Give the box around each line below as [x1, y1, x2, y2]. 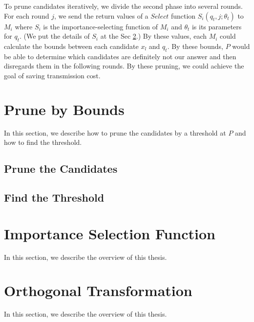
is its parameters [191, 21, 242, 31]
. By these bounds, [167, 41, 223, 51]
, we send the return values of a [54, 10, 148, 21]
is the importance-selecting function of [43, 21, 158, 31]
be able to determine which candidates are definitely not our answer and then [4, 51, 236, 61]
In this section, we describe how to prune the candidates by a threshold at [4, 127, 226, 138]
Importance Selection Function [4, 223, 215, 243]
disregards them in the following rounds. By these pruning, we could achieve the [4, 61, 244, 71]
